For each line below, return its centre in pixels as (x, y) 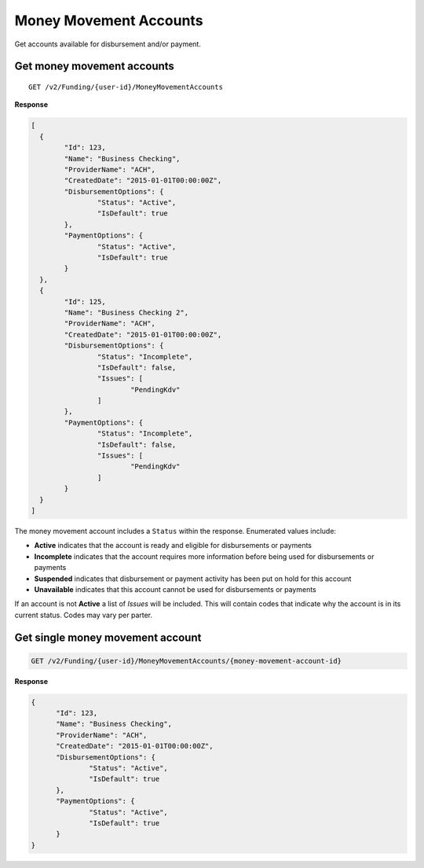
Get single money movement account (108, 637)
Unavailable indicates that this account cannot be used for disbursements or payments (175, 589)
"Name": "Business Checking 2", (126, 312)
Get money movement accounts (94, 66)
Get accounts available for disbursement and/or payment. (108, 44)
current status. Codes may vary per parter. (84, 615)
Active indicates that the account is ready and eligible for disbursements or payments (173, 546)
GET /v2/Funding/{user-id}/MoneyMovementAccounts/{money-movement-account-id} (186, 661)
